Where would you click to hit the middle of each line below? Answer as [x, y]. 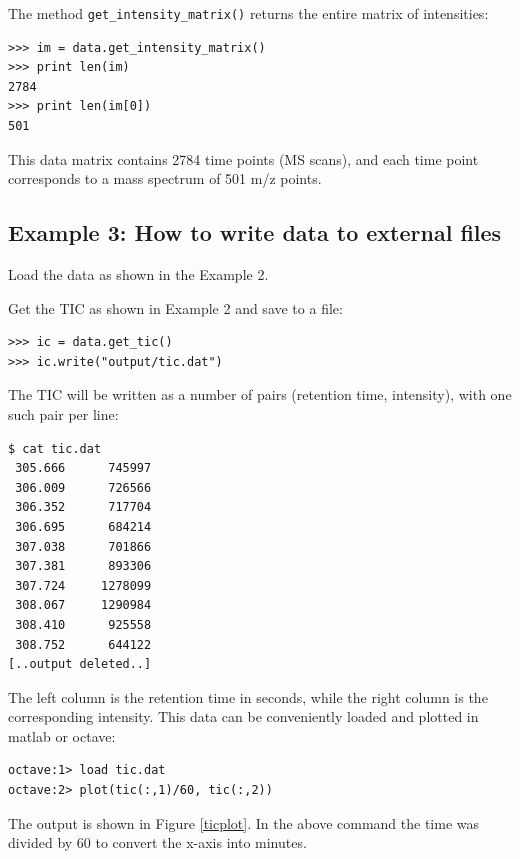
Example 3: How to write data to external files [255, 232]
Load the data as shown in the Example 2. [138, 274]
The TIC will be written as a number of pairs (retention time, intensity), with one [260, 394]
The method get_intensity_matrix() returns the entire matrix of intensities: [248, 13]
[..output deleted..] [80, 664]
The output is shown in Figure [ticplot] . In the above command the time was [244, 822]
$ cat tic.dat [55, 448]
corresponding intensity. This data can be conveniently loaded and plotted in [243, 716]
